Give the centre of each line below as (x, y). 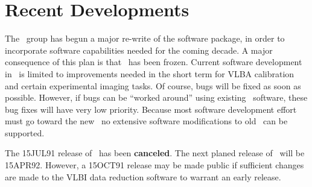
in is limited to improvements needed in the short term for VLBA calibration (150, 73)
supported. (25, 132)
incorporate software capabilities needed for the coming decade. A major (139, 50)
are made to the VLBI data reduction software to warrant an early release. (143, 176)
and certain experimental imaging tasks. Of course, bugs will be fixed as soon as (153, 85)
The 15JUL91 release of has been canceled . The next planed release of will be (155, 153)
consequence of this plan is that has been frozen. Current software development (154, 62)
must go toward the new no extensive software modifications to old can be (146, 121)
